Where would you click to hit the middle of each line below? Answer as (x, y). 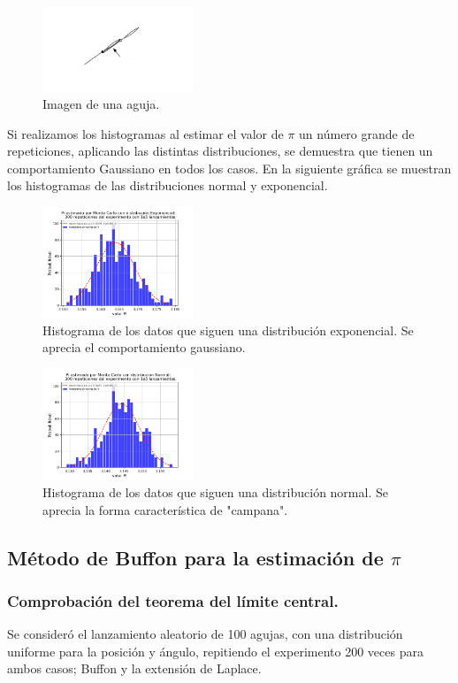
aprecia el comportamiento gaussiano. (144, 347)
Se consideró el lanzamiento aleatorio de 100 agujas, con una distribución (205, 634)
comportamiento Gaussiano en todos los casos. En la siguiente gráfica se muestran (229, 168)
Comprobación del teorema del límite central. (173, 600)
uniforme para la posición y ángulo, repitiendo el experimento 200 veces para (215, 651)
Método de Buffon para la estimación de (195, 557)
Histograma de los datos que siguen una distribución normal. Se (215, 491)
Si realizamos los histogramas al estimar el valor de (145, 133)
